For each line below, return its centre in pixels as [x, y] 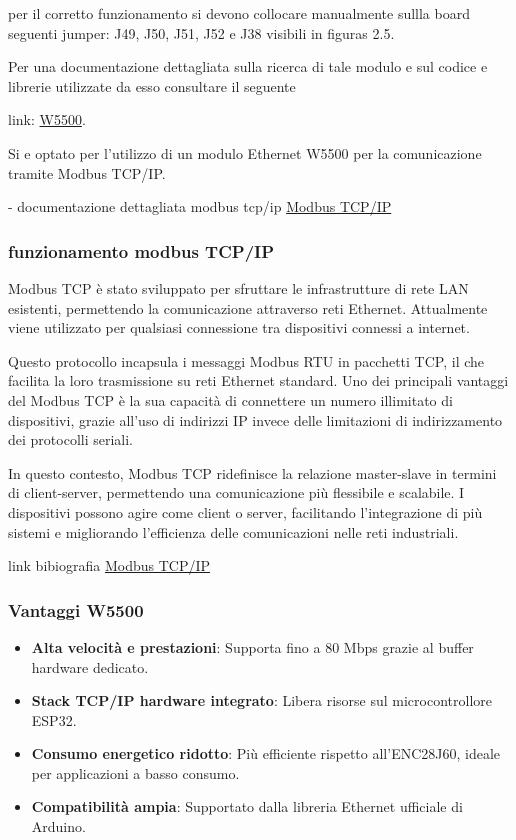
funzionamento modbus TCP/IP [141, 250]
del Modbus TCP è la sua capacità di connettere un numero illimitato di [230, 399]
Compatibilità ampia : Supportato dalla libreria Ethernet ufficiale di [247, 806]
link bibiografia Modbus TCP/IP [109, 565]
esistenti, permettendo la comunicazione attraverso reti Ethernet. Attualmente [248, 307]
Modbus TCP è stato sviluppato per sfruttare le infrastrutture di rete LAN [238, 287]
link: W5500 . [47, 119]
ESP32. [54, 719]
